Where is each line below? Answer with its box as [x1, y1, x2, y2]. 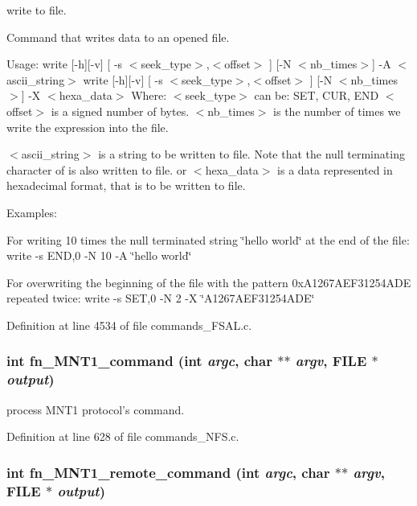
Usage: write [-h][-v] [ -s [6, 56, 123, 72]
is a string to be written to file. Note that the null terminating [98, 146, 405, 162]
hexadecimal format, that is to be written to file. [6, 177, 246, 194]
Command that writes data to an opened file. [6, 28, 230, 45]
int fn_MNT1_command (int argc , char [6, 351, 272, 371]
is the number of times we [273, 102, 401, 119]
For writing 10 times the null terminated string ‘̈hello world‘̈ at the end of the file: [6, 231, 410, 248]
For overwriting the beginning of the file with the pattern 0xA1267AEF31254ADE [6, 274, 411, 290]
